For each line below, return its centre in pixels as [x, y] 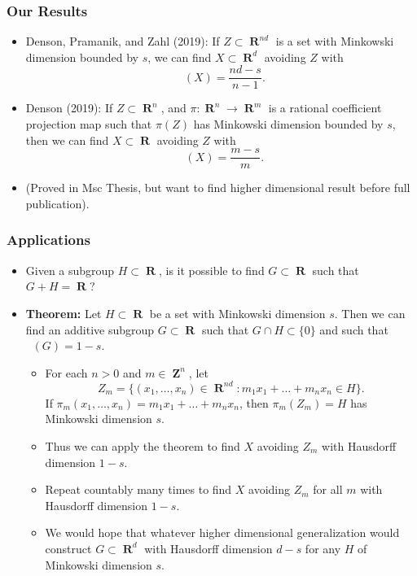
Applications [48, 240]
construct [68, 548]
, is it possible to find [211, 270]
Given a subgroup [70, 270]
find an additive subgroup [90, 329]
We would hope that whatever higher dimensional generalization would [222, 532]
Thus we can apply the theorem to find [143, 445]
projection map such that [89, 124]
